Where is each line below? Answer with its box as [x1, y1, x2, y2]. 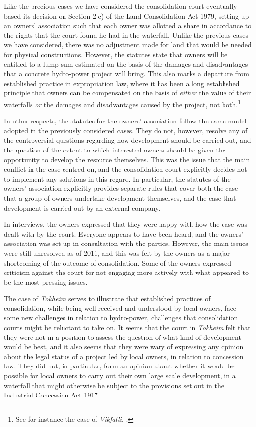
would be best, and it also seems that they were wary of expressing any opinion [4, 341, 244, 352]
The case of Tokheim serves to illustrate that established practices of [4, 293, 211, 304]
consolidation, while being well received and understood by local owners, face [4, 303, 237, 313]
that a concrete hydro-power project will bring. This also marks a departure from [4, 68, 249, 79]
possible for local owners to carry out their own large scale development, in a [4, 370, 236, 381]
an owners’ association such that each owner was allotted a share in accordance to [4, 20, 252, 30]
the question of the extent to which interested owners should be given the [4, 144, 225, 154]
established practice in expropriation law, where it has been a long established [4, 78, 240, 88]
